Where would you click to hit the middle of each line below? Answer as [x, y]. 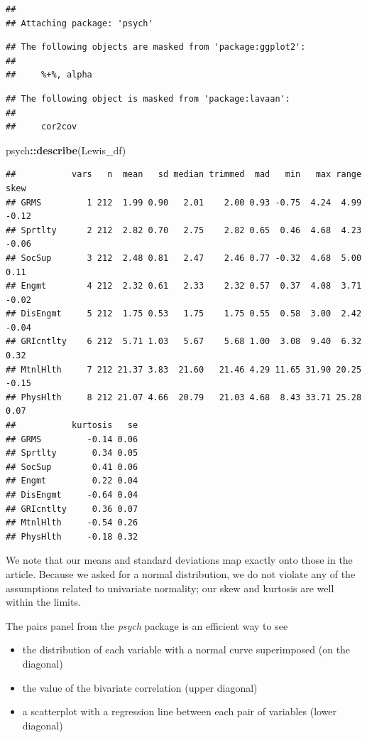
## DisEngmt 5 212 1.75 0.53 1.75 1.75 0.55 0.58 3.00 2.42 [184, 314]
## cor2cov [42, 127]
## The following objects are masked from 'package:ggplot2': [156, 47]
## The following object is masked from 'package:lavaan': [148, 98]
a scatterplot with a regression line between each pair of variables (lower [180, 711]
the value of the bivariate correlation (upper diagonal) [140, 687]
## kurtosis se [72, 426]
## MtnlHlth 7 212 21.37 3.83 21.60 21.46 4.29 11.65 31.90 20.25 [184, 369]
